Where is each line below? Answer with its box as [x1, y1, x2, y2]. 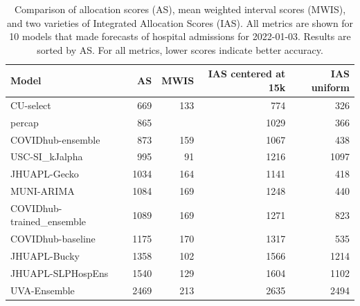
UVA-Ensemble [10, 283, 75, 297]
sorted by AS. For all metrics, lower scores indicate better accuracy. [37, 42, 323, 57]
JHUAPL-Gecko [10, 166, 79, 181]
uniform [311, 79, 350, 94]
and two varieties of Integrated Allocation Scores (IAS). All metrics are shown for [6, 15, 354, 30]
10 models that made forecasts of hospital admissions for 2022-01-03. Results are [9, 29, 351, 44]
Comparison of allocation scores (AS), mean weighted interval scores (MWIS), [14, 2, 346, 16]
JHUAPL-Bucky [10, 249, 80, 263]
